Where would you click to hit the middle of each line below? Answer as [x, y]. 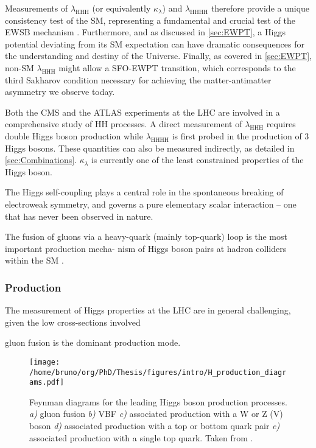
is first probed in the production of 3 [241, 135]
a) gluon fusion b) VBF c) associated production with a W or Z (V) [156, 414]
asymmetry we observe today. [60, 92]
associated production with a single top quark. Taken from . [141, 437]
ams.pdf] [47, 383]
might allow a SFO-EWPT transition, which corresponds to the [177, 67]
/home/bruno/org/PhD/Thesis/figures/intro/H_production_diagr [158, 372]
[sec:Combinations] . [41, 160]
